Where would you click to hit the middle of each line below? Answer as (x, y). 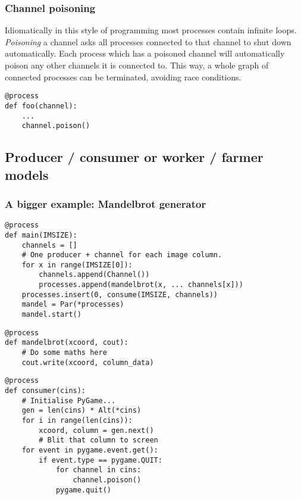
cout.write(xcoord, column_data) (88, 362)
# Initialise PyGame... (69, 400)
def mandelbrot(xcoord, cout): (67, 343)
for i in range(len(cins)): (77, 421)
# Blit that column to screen (98, 440)
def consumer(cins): (46, 391)
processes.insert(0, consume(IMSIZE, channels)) (120, 294)
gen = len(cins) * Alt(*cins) (81, 411)
